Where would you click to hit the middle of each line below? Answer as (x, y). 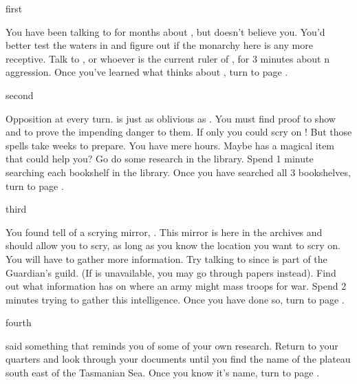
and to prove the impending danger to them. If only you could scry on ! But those (179, 132)
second (20, 95)
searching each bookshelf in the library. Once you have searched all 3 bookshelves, (178, 172)
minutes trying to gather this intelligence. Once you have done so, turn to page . (175, 299)
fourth (19, 322)
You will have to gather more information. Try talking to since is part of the (166, 258)
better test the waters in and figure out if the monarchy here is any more (159, 45)
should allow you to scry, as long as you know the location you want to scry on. (173, 245)
